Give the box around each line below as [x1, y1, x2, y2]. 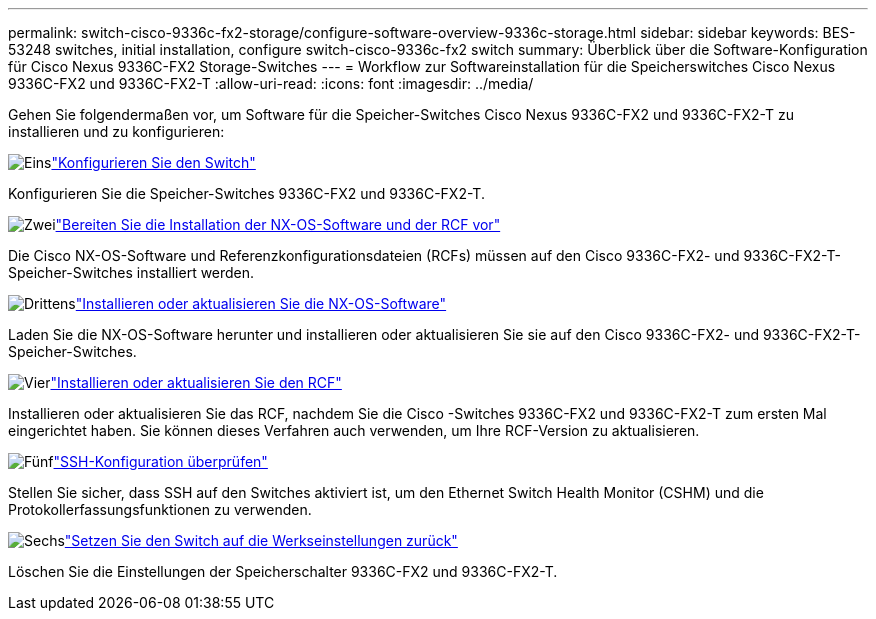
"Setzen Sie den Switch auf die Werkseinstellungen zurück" [64, 532, 458, 549]
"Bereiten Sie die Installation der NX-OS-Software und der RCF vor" [55, 216, 501, 233]
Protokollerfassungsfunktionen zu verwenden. [8, 501, 312, 518]
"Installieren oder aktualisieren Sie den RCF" [50, 374, 342, 391]
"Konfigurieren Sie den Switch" [51, 154, 256, 171]
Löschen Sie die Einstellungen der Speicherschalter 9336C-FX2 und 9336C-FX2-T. [8, 563, 558, 580]
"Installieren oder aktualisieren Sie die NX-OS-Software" [75, 295, 447, 312]
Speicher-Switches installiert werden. [8, 264, 255, 281]
